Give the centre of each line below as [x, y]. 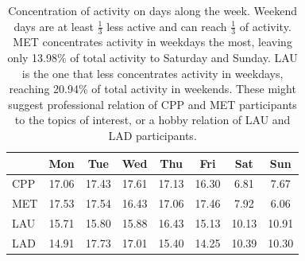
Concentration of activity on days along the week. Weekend [152, 10]
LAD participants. [152, 135]
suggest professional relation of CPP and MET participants [152, 104]
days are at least [54, 26]
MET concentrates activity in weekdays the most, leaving [152, 42]
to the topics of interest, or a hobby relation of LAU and [152, 120]
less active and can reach [167, 26]
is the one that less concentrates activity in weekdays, [152, 73]
